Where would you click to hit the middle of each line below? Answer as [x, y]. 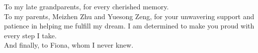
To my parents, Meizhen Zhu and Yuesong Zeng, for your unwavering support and [129, 16]
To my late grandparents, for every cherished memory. [86, 6]
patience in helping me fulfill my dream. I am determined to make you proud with [129, 26]
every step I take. [30, 35]
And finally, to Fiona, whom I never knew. [69, 45]
